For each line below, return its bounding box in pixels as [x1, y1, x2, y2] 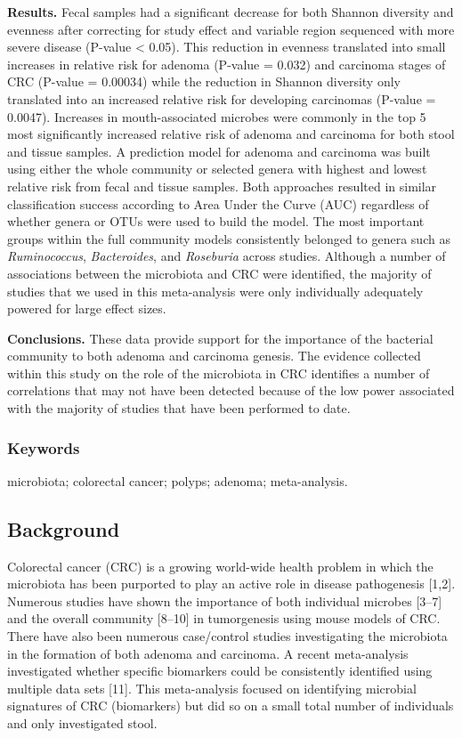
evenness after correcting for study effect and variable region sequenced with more [7, 20, 455, 38]
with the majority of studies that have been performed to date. [7, 399, 351, 418]
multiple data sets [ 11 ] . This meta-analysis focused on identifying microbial [7, 678, 417, 697]
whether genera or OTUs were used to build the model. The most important [7, 212, 425, 231]
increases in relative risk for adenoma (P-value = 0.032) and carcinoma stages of [7, 54, 446, 73]
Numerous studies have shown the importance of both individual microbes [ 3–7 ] [7, 591, 442, 610]
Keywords [7, 436, 80, 458]
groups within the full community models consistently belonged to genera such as [7, 229, 450, 247]
